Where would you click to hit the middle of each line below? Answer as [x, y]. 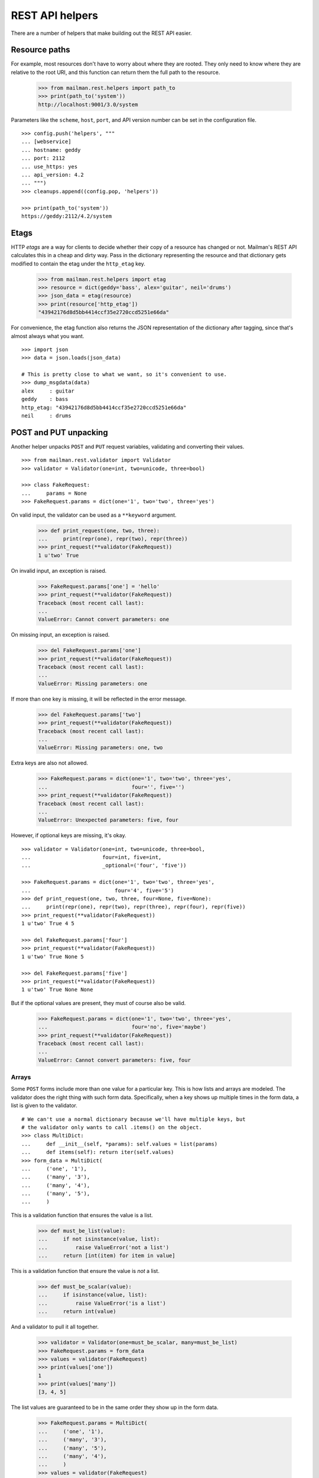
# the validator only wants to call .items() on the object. [112, 1127]
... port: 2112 [43, 158]
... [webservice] [46, 142]
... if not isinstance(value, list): [99, 1239]
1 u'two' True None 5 [53, 957]
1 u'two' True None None [57, 990]
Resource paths [40, 50]
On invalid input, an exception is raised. [59, 571]
